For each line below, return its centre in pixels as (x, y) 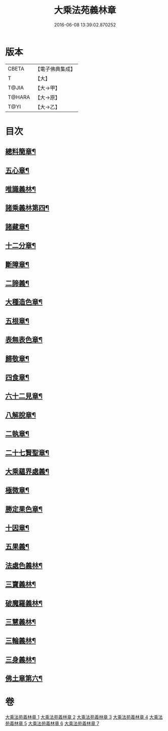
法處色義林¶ (24, 565)
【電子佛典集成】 (55, 69)
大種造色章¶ (24, 302)
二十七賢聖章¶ (27, 452)
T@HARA (19, 97)
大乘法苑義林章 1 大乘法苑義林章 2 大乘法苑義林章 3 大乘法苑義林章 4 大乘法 (84, 717)
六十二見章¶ (24, 396)
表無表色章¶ (24, 340)
